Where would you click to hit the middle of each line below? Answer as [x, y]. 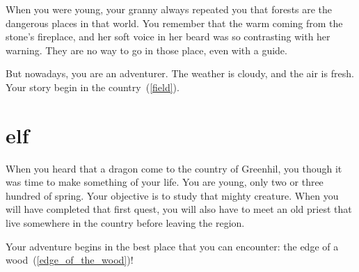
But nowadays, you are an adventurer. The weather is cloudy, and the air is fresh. [180, 73]
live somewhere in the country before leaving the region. [125, 223]
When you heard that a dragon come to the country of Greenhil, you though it [174, 168]
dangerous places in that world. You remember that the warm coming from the [174, 23]
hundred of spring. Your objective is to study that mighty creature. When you [172, 195]
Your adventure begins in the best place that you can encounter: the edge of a [172, 246]
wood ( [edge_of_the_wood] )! [70, 260]
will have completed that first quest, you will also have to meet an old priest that [179, 209]
